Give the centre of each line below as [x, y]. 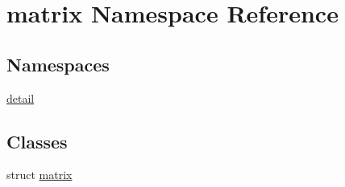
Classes [37, 141]
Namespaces [58, 64]
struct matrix [39, 175]
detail [21, 98]
